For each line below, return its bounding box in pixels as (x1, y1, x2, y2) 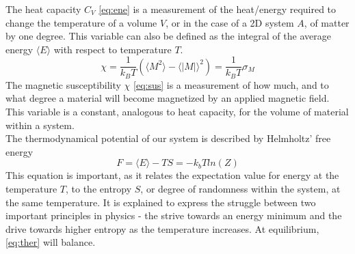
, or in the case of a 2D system (166, 15, 294, 29)
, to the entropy (66, 182, 132, 196)
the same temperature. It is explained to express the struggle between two (5, 195, 316, 209)
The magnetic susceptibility (5, 77, 121, 91)
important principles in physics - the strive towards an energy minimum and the (5, 208, 342, 223)
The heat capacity (5, 2, 81, 16)
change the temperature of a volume (5, 15, 157, 29)
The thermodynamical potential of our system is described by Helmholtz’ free (5, 131, 331, 145)
